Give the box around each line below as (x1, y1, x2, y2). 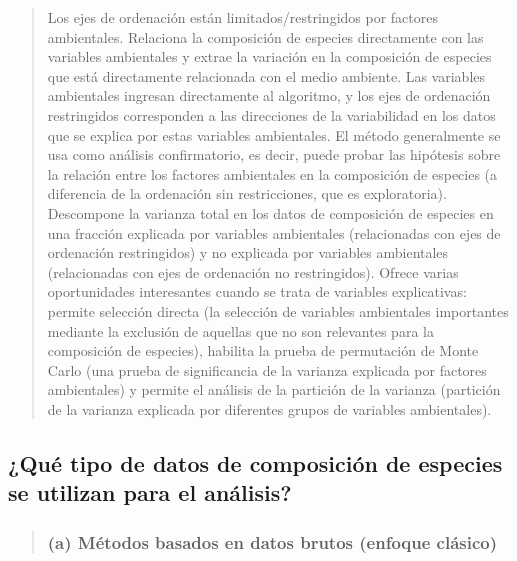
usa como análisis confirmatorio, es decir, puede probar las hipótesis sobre (47, 144, 501, 165)
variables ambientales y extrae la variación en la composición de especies (47, 46, 492, 67)
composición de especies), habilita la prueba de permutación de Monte (47, 340, 479, 361)
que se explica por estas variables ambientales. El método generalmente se (47, 124, 501, 145)
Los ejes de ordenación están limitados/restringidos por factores (47, 7, 438, 27)
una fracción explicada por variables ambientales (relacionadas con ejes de (47, 222, 501, 243)
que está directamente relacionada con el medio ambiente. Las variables (47, 65, 486, 86)
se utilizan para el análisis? (8, 477, 292, 508)
